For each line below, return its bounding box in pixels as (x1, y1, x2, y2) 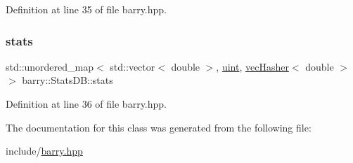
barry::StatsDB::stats (22, 73, 113, 87)
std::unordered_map (6, 59, 94, 73)
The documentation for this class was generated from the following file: (6, 120, 312, 134)
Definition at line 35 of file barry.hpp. (6, 2, 167, 16)
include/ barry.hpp (6, 143, 83, 158)
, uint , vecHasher (216, 59, 289, 73)
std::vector (110, 59, 155, 73)
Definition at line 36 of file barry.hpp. (6, 97, 167, 111)
